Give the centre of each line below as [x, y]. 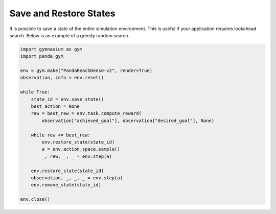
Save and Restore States [62, 13]
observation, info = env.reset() [62, 78]
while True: [35, 92]
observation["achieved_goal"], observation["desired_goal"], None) [128, 121]
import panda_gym [42, 56]
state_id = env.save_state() [67, 99]
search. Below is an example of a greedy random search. [70, 35]
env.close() [35, 199]
